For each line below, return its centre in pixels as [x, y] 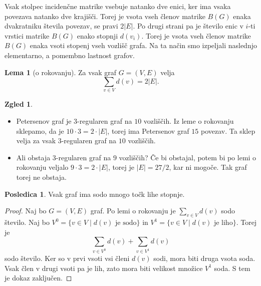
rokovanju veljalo [42, 167]
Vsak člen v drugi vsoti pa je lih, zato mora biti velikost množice [104, 268]
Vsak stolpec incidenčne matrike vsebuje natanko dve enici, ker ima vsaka [118, 6]
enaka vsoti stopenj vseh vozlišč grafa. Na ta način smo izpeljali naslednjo [143, 45]
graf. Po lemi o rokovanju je [133, 211]
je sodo [126, 223]
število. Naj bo [27, 222]
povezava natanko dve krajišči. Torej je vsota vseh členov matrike [105, 16]
